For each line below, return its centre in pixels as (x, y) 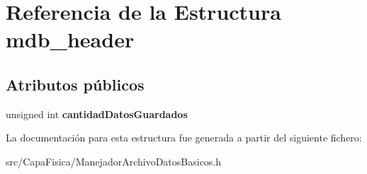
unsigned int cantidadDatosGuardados (97, 114)
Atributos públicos (75, 84)
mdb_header (70, 39)
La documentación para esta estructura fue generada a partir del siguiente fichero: (184, 138)
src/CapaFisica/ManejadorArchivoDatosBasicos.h (114, 161)
